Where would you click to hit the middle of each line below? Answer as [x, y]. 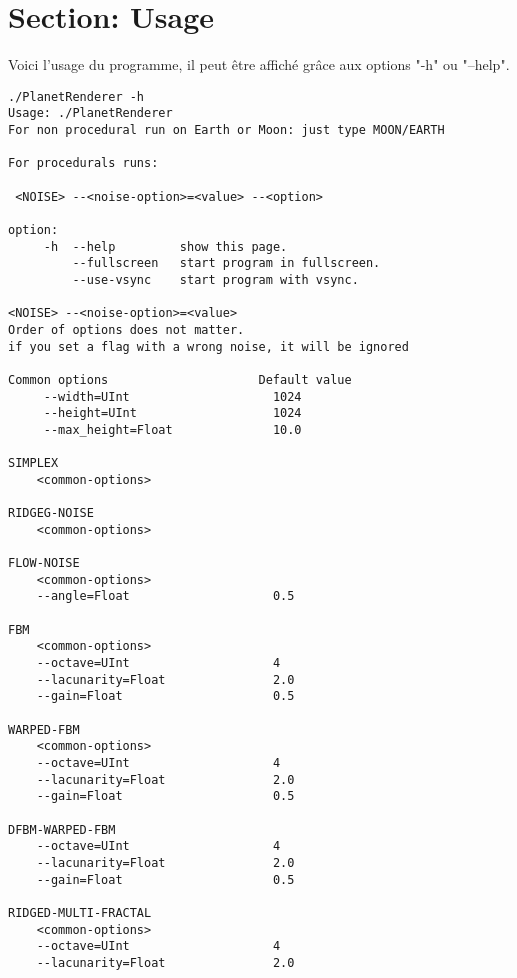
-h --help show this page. [165, 246]
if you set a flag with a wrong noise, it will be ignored [208, 346]
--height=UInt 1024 [172, 413]
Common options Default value [180, 379]
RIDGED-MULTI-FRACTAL [80, 912]
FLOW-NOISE [44, 563]
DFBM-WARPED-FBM [62, 829]
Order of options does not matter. [126, 329]
